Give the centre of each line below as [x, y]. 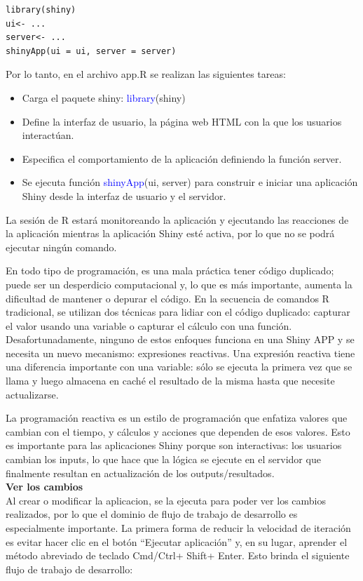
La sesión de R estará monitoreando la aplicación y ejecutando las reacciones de [177, 219]
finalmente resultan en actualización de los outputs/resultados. [140, 473]
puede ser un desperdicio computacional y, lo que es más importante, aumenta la [179, 284]
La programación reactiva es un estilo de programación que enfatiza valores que [177, 418]
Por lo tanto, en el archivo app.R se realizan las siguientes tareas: [146, 74]
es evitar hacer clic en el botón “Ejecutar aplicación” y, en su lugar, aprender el [177, 541]
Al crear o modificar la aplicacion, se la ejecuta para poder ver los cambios [166, 500]
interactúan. [48, 135]
